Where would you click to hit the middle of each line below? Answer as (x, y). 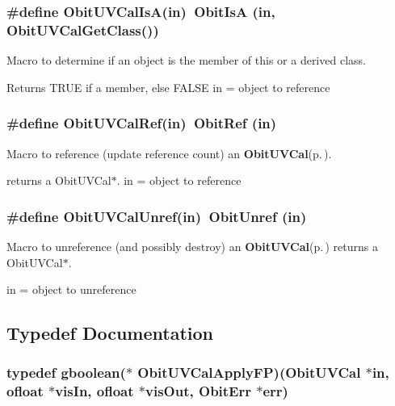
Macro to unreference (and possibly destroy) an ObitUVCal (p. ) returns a (192, 246)
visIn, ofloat (95, 391)
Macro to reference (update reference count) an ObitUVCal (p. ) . (169, 153)
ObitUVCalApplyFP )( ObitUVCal (249, 373)
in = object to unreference (71, 289)
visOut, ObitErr (198, 391)
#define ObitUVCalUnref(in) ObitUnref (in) (157, 216)
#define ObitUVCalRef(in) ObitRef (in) (142, 123)
